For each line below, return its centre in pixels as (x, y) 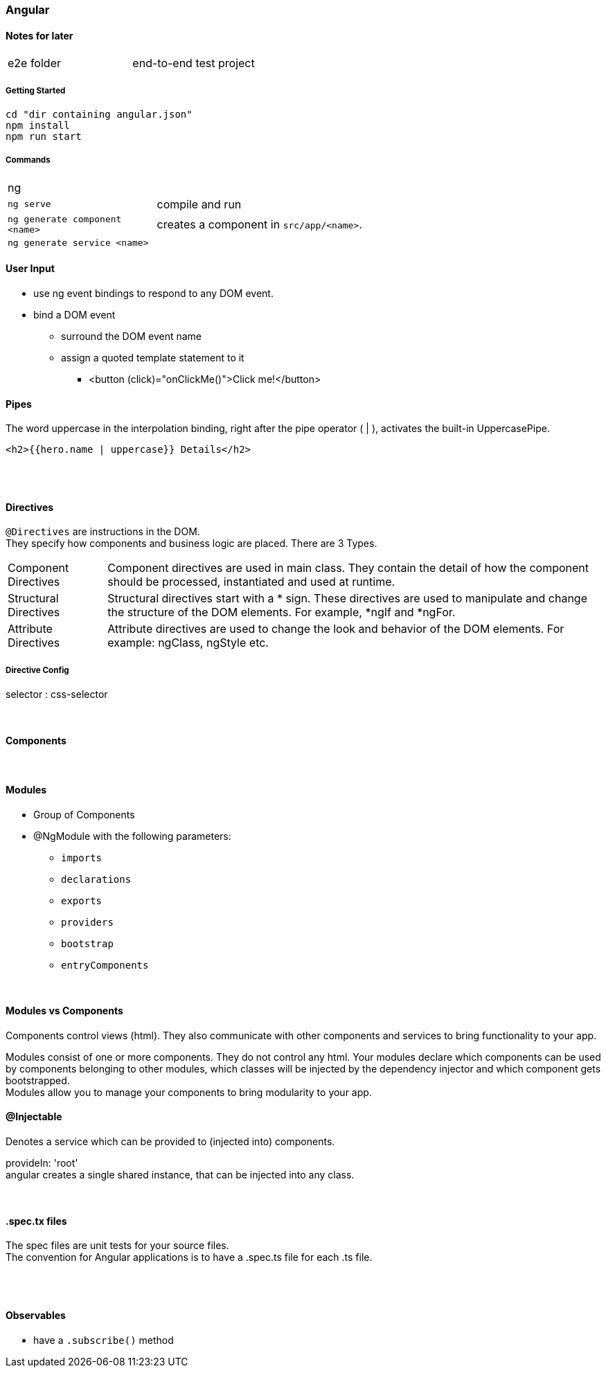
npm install (38, 125)
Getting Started (36, 90)
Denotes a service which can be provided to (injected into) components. (170, 1142)
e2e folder (34, 63)
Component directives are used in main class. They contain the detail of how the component (348, 568)
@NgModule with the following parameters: (132, 836)
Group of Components (84, 814)
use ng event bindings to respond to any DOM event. (153, 293)
